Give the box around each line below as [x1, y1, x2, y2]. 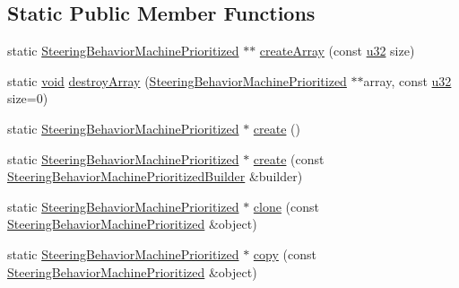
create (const [253, 149, 325, 168]
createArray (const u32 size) [259, 41, 415, 60]
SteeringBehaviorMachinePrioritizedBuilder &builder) [7, 167, 303, 186]
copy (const [253, 244, 316, 263]
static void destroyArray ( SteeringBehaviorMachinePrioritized [7, 71, 347, 90]
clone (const [253, 196, 320, 215]
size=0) [7, 89, 48, 108]
